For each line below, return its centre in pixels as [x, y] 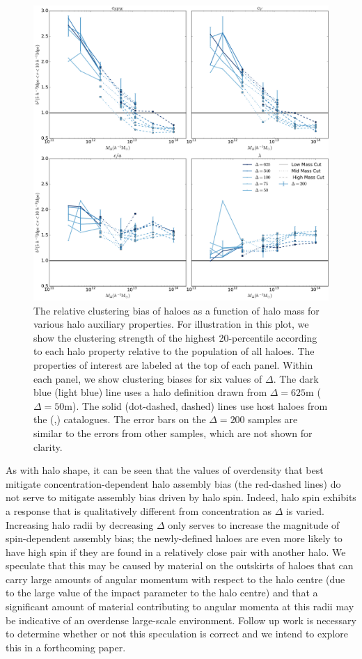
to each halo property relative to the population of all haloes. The [174, 351]
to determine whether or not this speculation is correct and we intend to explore [177, 634]
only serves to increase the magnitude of [254, 524]
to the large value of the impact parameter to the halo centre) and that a [162, 593]
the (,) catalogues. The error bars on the [120, 419]
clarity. [48, 446]
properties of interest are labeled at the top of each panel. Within [173, 364]
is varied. [305, 510]
